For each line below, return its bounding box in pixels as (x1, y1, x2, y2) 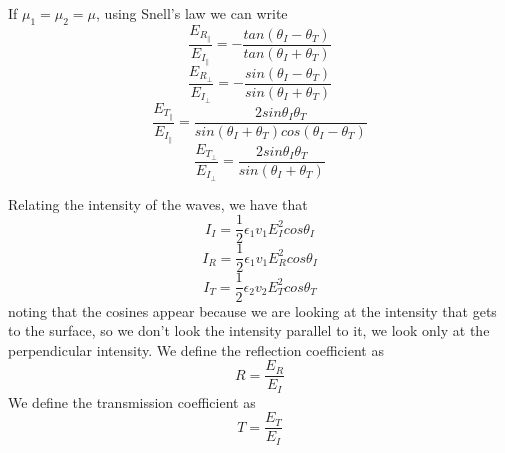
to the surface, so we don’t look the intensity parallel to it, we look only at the (8, 320, 490, 341)
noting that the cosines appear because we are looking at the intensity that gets (8, 300, 497, 321)
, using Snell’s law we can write (96, 3, 288, 23)
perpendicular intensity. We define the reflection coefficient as (8, 339, 384, 360)
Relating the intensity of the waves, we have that (8, 193, 308, 214)
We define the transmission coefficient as (8, 391, 256, 412)
